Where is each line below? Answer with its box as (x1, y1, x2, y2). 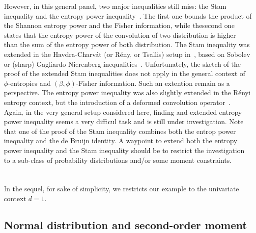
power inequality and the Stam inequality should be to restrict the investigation (4, 145, 245, 155)
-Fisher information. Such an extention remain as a (76, 78, 230, 88)
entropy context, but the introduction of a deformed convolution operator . (4, 97, 231, 107)
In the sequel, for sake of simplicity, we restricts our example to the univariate (4, 183, 239, 194)
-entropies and (8, 78, 51, 88)
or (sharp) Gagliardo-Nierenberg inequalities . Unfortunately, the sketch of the (4, 58, 241, 69)
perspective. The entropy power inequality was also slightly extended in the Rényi (4, 87, 251, 98)
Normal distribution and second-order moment (4, 217, 247, 232)
